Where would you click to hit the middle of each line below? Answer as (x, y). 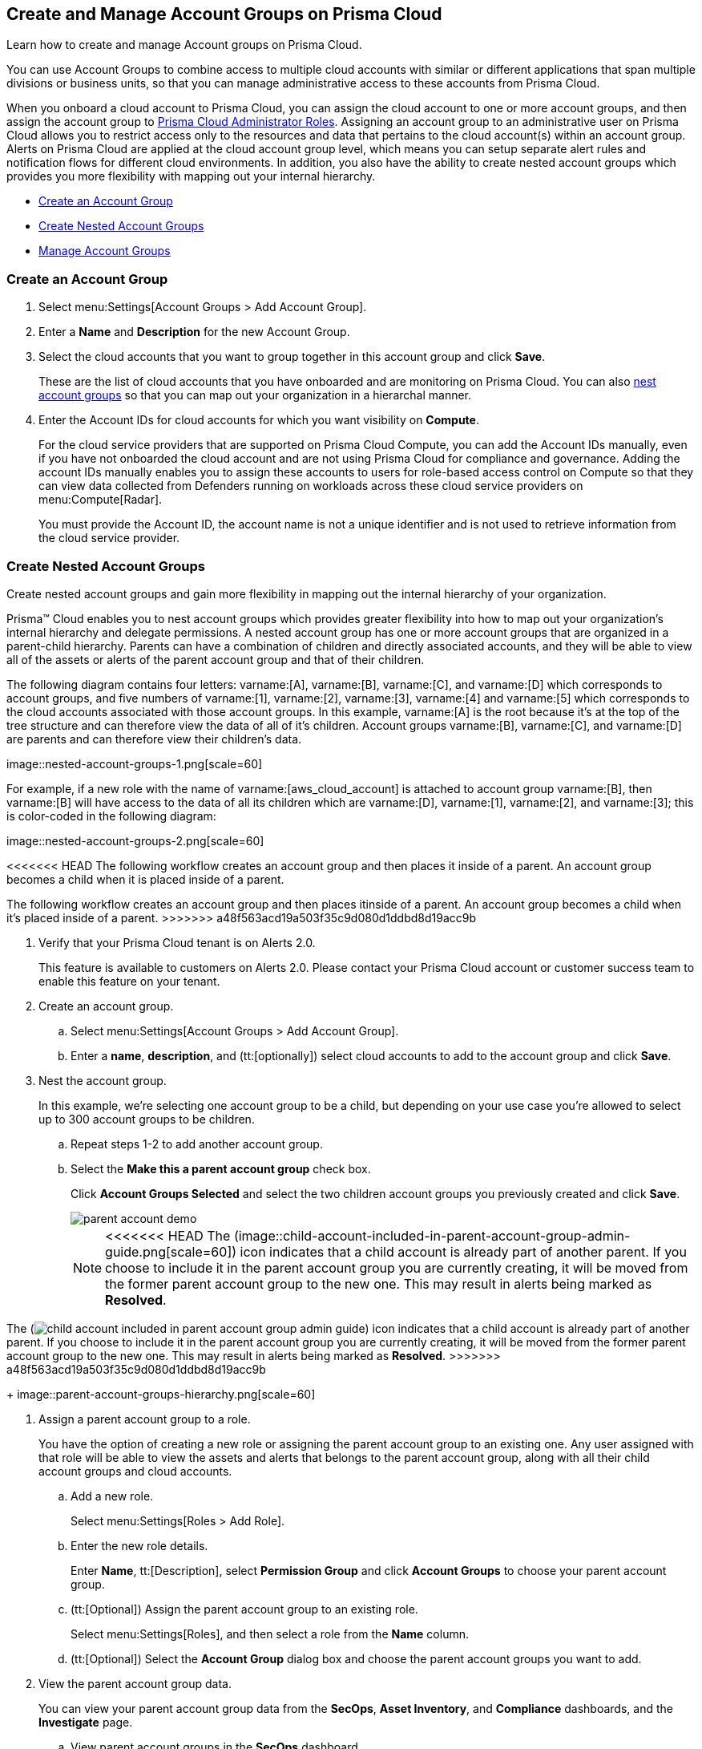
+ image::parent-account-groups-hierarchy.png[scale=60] (161, 1394)
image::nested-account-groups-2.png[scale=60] (135, 840)
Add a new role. (112, 1496)
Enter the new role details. (139, 1545)
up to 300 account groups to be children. (147, 1119)
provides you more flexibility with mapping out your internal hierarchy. (191, 176)
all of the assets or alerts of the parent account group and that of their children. (216, 659)
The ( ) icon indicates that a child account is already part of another (348, 1328)
